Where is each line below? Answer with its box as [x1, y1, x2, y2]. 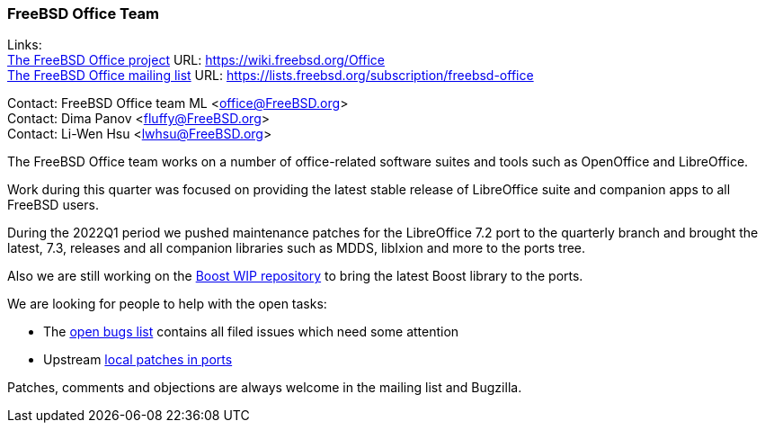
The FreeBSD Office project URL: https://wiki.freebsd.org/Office [7, 52, 385, 68]
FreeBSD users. [7, 197, 99, 213]
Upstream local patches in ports [43, 352, 233, 368]
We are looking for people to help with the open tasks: [7, 296, 327, 312]
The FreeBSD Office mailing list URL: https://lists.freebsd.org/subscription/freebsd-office [7, 67, 534, 84]
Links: [7, 37, 42, 53]
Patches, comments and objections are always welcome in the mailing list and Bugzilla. [7, 380, 522, 396]
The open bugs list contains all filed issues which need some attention [43, 324, 459, 340]
